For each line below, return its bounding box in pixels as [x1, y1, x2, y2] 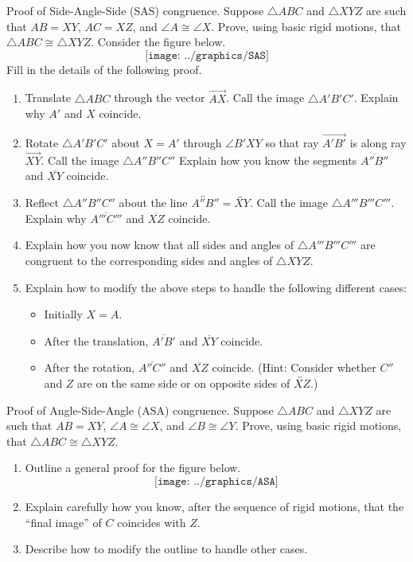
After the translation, [44, 332, 149, 349]
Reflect [25, 194, 59, 211]
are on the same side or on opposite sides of [77, 374, 290, 391]
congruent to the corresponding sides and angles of [25, 252, 273, 268]
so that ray [265, 135, 319, 150]
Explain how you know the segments [179, 151, 357, 168]
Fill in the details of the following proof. [6, 60, 202, 77]
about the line [119, 194, 188, 211]
